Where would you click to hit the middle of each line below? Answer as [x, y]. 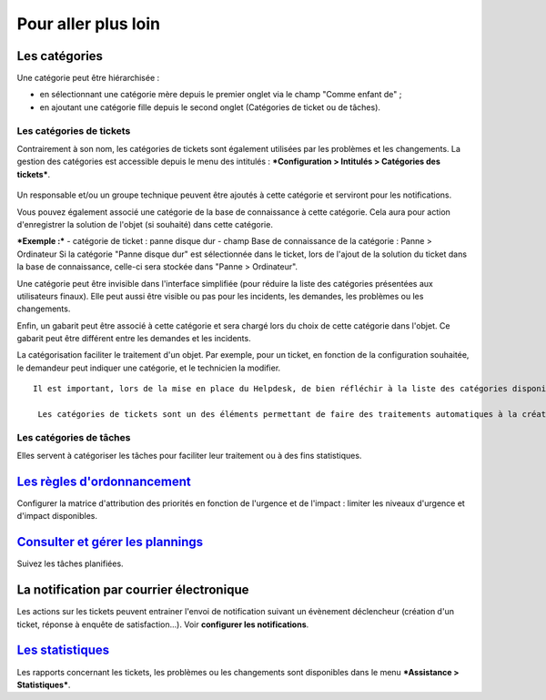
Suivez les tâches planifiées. [70, 563]
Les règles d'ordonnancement [104, 481]
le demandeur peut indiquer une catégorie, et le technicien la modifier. [149, 368]
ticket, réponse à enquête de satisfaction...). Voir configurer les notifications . [163, 624]
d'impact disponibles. [57, 516]
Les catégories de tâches [74, 437]
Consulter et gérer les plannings [110, 542]
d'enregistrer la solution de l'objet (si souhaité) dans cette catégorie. [145, 224]
